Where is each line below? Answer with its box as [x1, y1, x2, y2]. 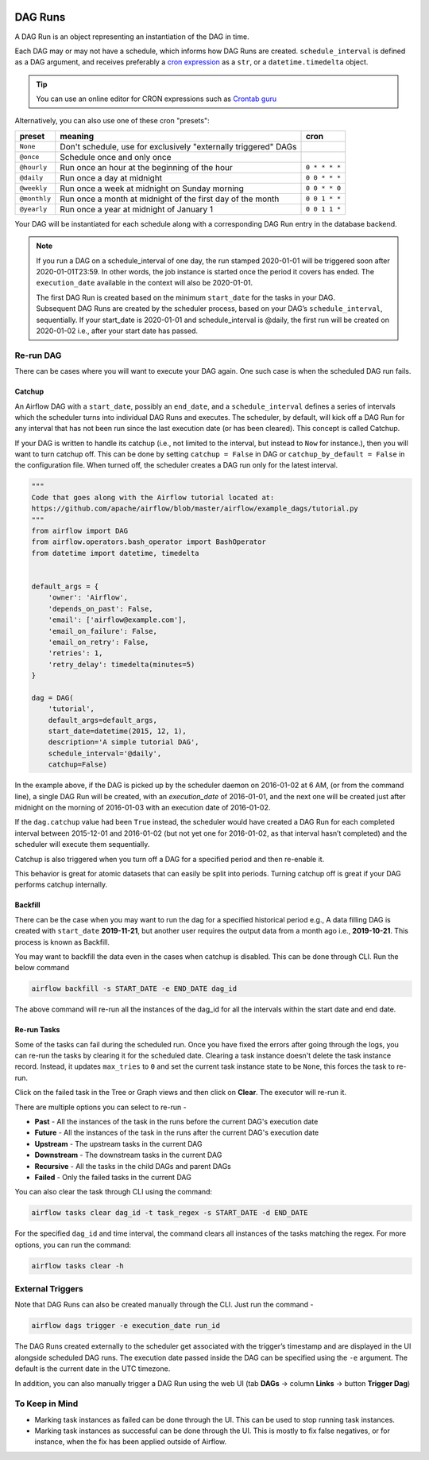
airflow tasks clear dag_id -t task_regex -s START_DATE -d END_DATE [31, 1209, 308, 1217]
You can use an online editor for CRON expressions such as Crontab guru [36, 94, 277, 103]
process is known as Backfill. [14, 937, 110, 946]
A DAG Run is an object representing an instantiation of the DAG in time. [14, 32, 249, 41]
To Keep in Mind [14, 1398, 79, 1409]
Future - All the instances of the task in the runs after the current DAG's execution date [34, 1128, 319, 1137]
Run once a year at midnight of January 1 [60, 204, 214, 215]
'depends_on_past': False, [48, 604, 154, 613]
